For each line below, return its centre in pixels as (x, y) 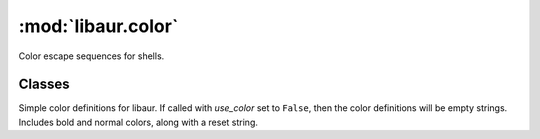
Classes (44, 84)
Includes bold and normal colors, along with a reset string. (138, 122)
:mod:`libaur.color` (98, 26)
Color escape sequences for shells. (91, 56)
